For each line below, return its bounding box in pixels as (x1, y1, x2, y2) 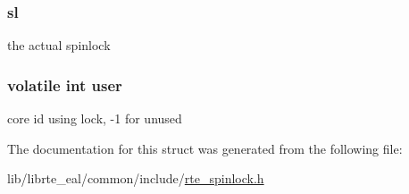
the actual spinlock (7, 36, 111, 55)
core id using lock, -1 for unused (7, 109, 182, 128)
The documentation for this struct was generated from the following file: (7, 139, 403, 157)
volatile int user (7, 73, 122, 96)
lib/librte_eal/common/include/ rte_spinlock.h (7, 169, 264, 188)
